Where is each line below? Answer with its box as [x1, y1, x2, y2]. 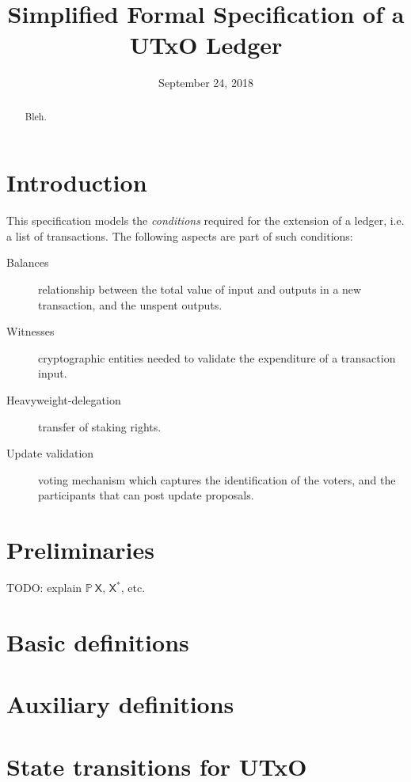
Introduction [6, 166, 147, 199]
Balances [6, 254, 49, 271]
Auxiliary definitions [6, 688, 234, 720]
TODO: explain [6, 579, 82, 596]
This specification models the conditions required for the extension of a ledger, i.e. [6, 212, 405, 229]
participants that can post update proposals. [38, 487, 254, 503]
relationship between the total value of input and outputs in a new [38, 281, 362, 298]
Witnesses [6, 323, 55, 340]
